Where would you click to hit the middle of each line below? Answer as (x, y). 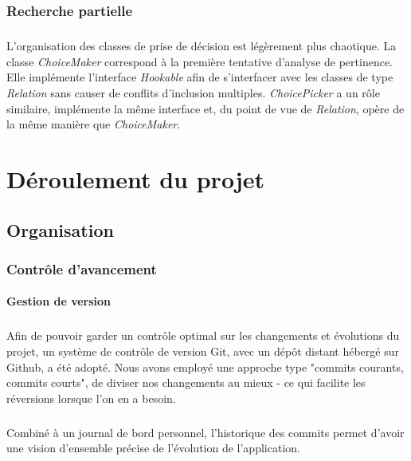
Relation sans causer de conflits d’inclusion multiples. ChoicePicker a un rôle (193, 93)
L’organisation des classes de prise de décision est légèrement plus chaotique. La (202, 46)
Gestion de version (59, 301)
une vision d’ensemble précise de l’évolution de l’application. (153, 448)
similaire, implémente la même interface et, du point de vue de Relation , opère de (205, 108)
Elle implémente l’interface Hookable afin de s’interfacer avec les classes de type (200, 77)
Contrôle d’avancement (82, 268)
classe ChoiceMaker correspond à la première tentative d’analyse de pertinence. (200, 61)
